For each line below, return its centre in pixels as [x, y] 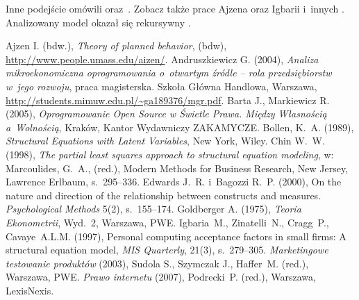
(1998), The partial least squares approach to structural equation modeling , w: [170, 154]
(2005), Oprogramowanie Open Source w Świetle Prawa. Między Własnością [166, 114]
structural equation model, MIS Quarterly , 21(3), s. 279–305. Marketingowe [167, 250]
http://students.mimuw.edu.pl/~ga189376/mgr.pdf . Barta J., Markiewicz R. [168, 100]
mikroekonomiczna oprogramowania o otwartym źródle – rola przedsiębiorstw [169, 73]
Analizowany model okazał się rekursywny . [98, 22]
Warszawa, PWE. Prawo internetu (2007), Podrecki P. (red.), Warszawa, [161, 277]
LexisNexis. [30, 290]
